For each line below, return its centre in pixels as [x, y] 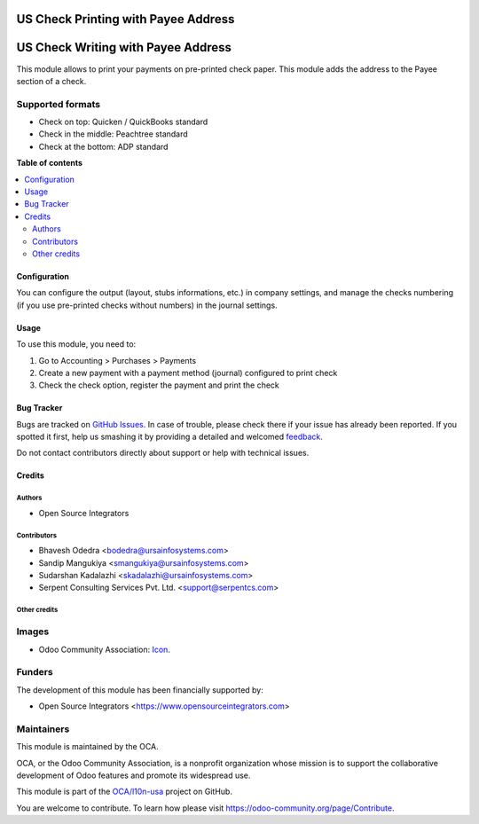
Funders [35, 672]
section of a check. [51, 81]
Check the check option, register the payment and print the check [159, 385]
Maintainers [43, 729]
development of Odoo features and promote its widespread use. [133, 775]
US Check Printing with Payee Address [126, 19]
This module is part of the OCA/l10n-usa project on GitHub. [124, 792]
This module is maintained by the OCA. [87, 747]
